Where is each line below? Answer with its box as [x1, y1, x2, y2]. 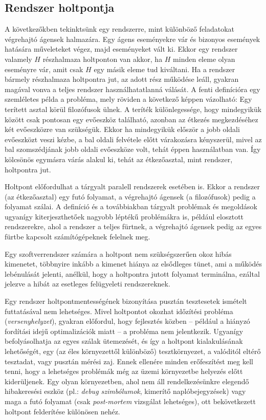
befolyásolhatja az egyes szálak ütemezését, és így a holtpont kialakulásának [5, 336, 243, 346]
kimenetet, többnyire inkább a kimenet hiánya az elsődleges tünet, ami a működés [5, 258, 262, 269]
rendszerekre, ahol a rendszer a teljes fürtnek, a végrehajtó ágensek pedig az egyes [5, 221, 262, 232]
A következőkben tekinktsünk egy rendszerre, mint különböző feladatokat [5, 24, 235, 34]
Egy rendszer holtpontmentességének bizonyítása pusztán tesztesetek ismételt [5, 296, 247, 306]
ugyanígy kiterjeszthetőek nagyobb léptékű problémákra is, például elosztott [5, 211, 244, 222]
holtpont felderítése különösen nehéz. [5, 406, 120, 416]
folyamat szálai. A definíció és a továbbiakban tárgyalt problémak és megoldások [5, 201, 257, 212]
